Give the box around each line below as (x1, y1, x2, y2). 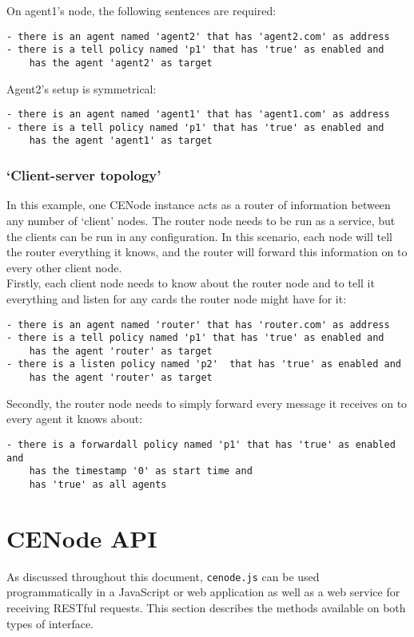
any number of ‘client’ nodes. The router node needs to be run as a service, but (6, 212, 396, 228)
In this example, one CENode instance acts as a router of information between (6, 196, 391, 213)
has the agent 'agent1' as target (29, 135, 213, 147)
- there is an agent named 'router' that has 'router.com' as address (6, 318, 390, 330)
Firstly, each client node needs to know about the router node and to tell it (6, 275, 375, 291)
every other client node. (6, 259, 122, 275)
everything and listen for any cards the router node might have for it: (6, 290, 347, 307)
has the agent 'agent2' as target (29, 57, 213, 69)
